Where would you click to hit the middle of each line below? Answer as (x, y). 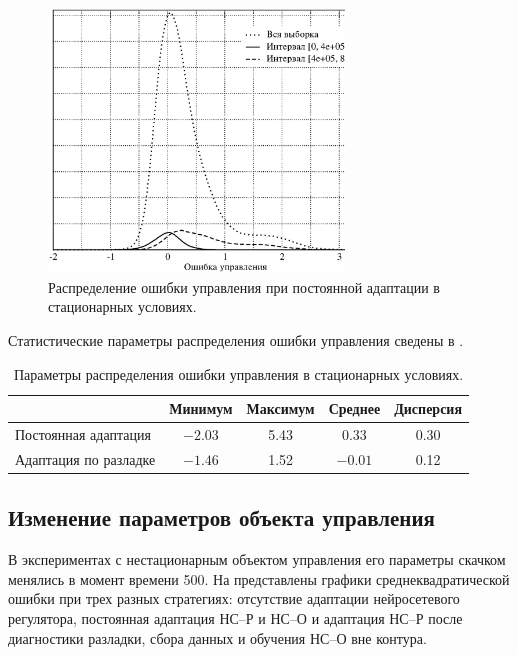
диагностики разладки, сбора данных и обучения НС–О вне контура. (217, 637)
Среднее (354, 408)
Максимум (280, 408)
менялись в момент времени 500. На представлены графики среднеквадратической (259, 578)
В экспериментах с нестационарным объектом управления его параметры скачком (257, 559)
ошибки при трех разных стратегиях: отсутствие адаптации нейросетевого (234, 598)
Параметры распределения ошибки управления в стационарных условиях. (238, 373)
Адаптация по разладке (85, 458)
